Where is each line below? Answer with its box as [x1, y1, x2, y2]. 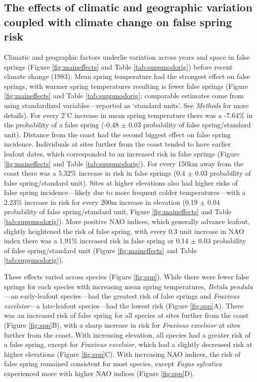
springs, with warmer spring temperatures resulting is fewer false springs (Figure [4, 80, 248, 91]
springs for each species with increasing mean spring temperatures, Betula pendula [4, 281, 253, 291]
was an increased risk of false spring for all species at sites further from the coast [4, 310, 249, 320]
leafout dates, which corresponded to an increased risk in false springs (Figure [4, 148, 240, 158]
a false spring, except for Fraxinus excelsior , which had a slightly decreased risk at [4, 339, 253, 349]
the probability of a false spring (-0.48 [4, 119, 119, 130]
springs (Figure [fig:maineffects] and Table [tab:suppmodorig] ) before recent [4, 61, 233, 72]
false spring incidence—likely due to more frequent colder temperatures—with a [4, 187, 246, 197]
